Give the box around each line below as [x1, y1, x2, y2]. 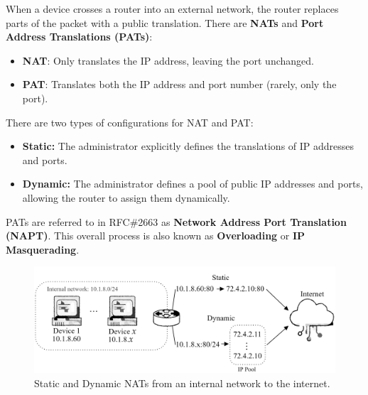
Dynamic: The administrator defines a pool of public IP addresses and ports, [22, 176, 363, 191]
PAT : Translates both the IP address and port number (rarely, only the [22, 77, 337, 92]
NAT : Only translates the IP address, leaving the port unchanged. [22, 53, 314, 67]
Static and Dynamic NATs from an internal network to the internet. [34, 375, 330, 390]
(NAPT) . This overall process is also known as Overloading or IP [6, 228, 305, 243]
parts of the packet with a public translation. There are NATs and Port [6, 15, 324, 30]
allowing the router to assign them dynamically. [22, 190, 230, 205]
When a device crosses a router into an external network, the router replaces [6, 1, 339, 16]
